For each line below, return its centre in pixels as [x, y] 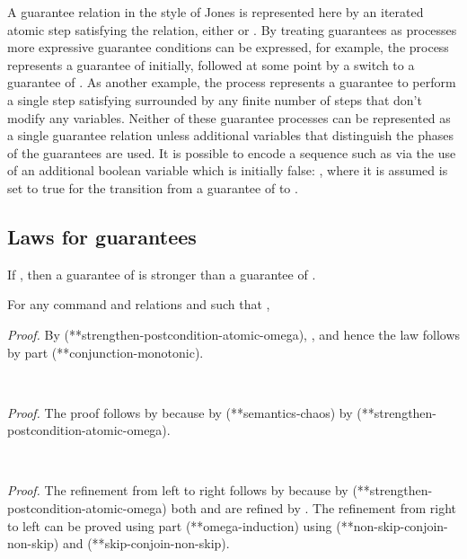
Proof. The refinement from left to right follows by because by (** [189, 490]
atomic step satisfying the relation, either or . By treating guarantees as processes [232, 29]
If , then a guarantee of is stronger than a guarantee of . [162, 274]
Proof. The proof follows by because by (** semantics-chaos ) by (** [191, 412]
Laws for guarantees [102, 236]
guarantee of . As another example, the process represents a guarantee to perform [232, 82]
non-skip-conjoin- [401, 525]
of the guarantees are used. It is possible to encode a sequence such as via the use [232, 152]
